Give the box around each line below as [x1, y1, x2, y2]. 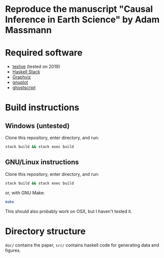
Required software [5, 47, 83, 58]
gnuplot [12, 79, 28, 85]
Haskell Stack [12, 69, 41, 75]
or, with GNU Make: [5, 190, 45, 196]
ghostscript [12, 85, 36, 91]
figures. [5, 247, 21, 253]
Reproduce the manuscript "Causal [5, 3, 153, 15]
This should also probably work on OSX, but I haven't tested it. [5, 208, 132, 214]
